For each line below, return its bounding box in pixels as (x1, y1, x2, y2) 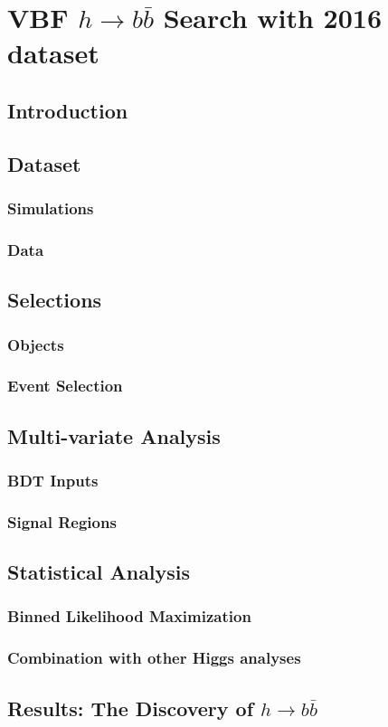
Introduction (7, 96, 128, 124)
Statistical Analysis (7, 558, 191, 586)
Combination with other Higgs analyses (7, 647, 301, 669)
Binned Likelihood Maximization (7, 605, 251, 628)
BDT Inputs (7, 468, 99, 491)
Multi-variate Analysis (7, 421, 221, 449)
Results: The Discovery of (7, 694, 254, 722)
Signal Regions (7, 510, 117, 533)
